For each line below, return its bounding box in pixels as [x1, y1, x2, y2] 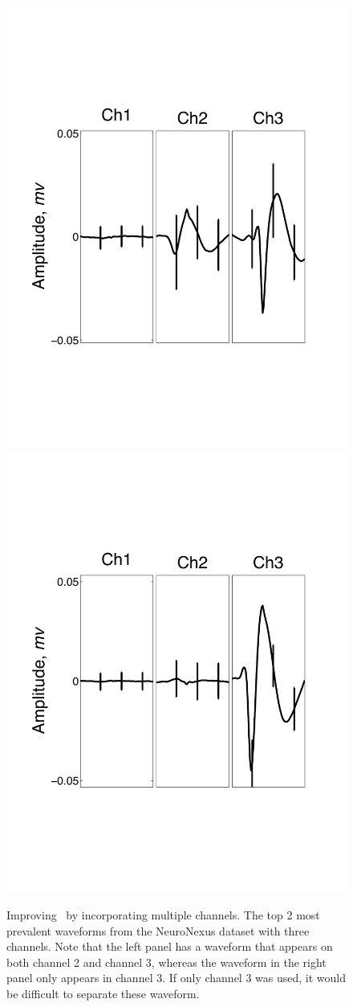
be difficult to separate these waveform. [6, 984, 200, 1001]
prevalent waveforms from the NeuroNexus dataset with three [6, 922, 310, 939]
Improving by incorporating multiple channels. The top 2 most [6, 906, 320, 923]
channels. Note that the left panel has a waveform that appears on [6, 938, 333, 955]
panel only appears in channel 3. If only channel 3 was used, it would [6, 969, 347, 986]
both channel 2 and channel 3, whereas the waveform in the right [6, 953, 327, 970]
